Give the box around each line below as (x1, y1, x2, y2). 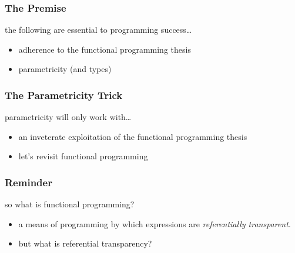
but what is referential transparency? (18, 237, 152, 249)
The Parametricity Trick (5, 87, 123, 102)
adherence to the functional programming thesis (18, 43, 191, 55)
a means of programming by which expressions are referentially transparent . (18, 217, 291, 230)
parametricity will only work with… (5, 111, 132, 123)
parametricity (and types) (18, 63, 112, 75)
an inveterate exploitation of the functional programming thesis (18, 130, 247, 142)
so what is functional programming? (5, 198, 135, 210)
